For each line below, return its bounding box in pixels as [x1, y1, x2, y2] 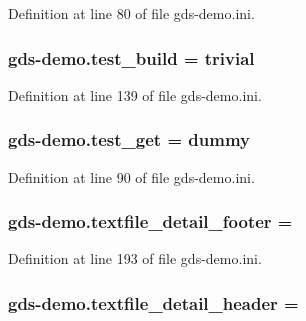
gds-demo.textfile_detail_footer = [8, 209, 293, 234]
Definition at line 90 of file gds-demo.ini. [8, 166, 255, 187]
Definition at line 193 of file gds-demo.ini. [8, 248, 262, 269]
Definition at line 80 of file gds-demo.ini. [8, 3, 255, 23]
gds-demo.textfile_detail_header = [8, 290, 299, 315]
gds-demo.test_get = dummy [8, 127, 250, 152]
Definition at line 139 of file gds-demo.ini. [8, 84, 262, 105]
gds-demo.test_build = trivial [8, 45, 255, 70]
